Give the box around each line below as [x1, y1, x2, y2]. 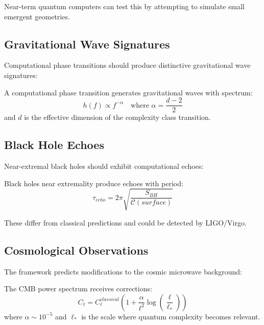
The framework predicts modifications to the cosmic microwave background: [4, 266, 242, 277]
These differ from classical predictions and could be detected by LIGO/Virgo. [4, 217, 247, 228]
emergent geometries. [4, 11, 70, 21]
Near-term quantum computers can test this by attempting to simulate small [4, 1, 245, 11]
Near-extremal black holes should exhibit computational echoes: [4, 161, 204, 171]
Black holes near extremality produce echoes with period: [4, 178, 183, 188]
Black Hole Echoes [4, 137, 104, 153]
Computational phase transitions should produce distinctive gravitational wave [4, 60, 251, 70]
